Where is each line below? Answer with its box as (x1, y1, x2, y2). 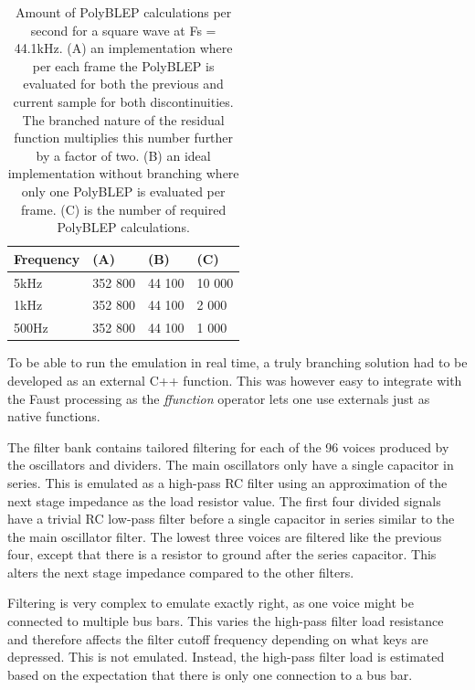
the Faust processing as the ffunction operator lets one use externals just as (7, 388, 430, 408)
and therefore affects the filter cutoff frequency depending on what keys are (7, 629, 428, 648)
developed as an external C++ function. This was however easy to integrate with (7, 370, 462, 389)
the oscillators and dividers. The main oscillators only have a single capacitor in (7, 455, 454, 474)
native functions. (7, 407, 100, 426)
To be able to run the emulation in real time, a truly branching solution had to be (7, 353, 468, 372)
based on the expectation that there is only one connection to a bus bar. (7, 664, 413, 684)
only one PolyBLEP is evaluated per (21, 181, 226, 200)
